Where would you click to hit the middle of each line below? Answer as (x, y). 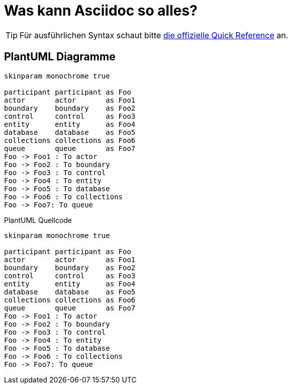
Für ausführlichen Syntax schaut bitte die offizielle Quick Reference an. (154, 35)
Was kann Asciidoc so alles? (101, 11)
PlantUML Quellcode (38, 220)
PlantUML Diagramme (60, 57)
